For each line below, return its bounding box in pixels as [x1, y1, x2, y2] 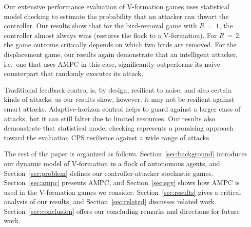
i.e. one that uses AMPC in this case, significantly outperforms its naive [4, 58, 220, 69]
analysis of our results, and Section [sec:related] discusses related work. [4, 196, 216, 207]
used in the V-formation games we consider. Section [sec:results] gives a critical [4, 187, 241, 197]
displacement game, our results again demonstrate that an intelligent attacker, [4, 49, 238, 59]
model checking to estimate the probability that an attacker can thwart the [4, 11, 229, 21]
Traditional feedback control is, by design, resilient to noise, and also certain [4, 84, 232, 95]
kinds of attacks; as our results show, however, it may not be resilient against [4, 94, 234, 104]
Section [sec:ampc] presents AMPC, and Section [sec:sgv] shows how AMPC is [4, 177, 240, 188]
